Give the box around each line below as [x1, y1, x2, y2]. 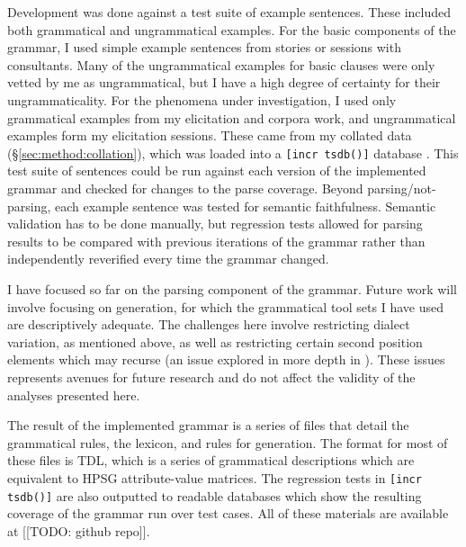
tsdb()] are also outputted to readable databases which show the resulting [7, 486, 422, 505]
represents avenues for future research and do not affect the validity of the [7, 367, 416, 386]
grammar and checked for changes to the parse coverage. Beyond [7, 179, 363, 197]
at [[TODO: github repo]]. [7, 521, 150, 540]
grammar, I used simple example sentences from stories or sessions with [7, 38, 401, 57]
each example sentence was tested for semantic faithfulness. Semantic [55, 196, 436, 215]
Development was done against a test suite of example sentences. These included [7, 3, 451, 21]
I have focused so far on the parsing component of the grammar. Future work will [7, 279, 457, 298]
